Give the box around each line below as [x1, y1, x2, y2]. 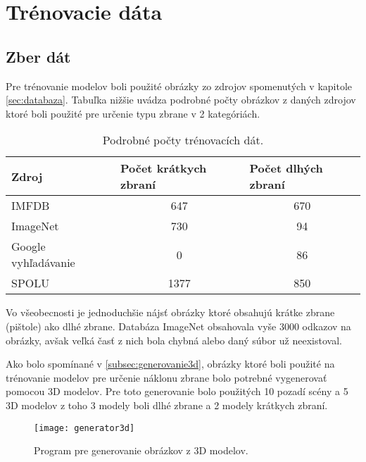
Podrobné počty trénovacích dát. [102, 132, 264, 149]
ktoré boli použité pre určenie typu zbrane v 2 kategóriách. [6, 106, 260, 120]
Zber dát [6, 45, 71, 67]
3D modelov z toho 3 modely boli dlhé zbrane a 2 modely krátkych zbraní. [6, 397, 328, 412]
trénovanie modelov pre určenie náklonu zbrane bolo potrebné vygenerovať [6, 370, 327, 385]
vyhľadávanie [11, 254, 75, 271]
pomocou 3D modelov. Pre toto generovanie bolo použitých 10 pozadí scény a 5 [6, 384, 348, 399]
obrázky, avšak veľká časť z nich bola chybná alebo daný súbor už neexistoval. [6, 332, 342, 347]
